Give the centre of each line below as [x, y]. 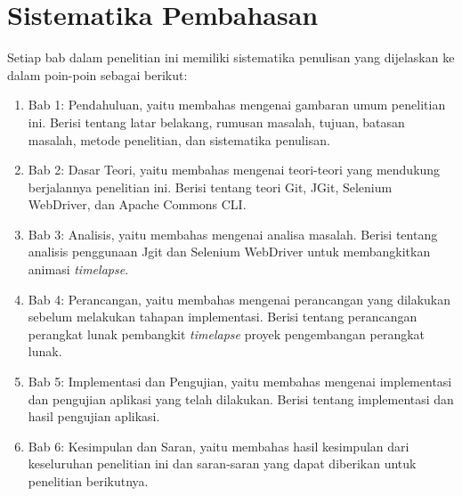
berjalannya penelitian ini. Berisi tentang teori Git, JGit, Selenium [210, 187]
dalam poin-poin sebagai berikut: [97, 74]
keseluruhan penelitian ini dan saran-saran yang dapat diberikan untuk [222, 463]
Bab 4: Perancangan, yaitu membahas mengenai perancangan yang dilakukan [239, 299]
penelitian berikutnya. [88, 481]
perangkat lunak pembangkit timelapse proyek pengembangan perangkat [227, 333]
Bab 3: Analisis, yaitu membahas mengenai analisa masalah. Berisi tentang [233, 234]
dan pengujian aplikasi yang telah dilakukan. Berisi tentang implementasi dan [241, 398]
